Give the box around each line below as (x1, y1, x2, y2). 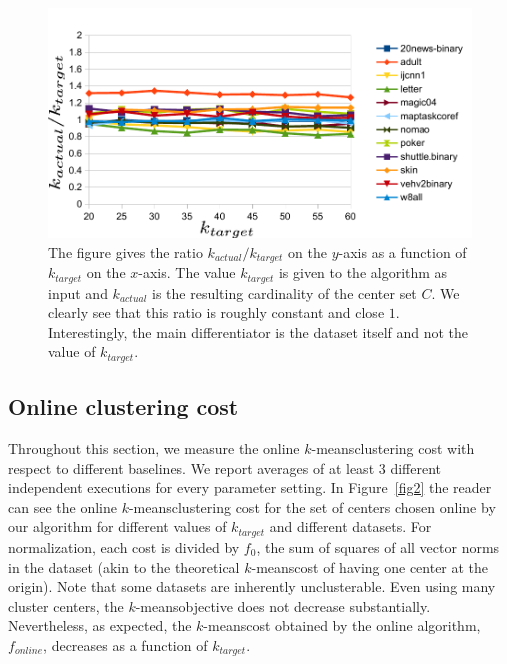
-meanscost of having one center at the (251, 556, 489, 577)
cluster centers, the (8, 595, 124, 616)
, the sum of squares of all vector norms (256, 536, 500, 557)
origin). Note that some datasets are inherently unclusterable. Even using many (8, 576, 496, 597)
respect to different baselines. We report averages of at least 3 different (8, 457, 442, 478)
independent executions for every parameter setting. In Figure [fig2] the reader (8, 477, 492, 498)
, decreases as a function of (43, 634, 208, 655)
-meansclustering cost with (311, 438, 475, 459)
